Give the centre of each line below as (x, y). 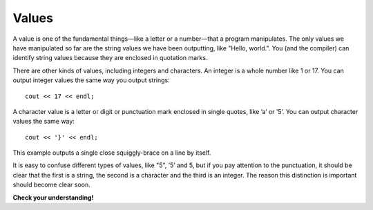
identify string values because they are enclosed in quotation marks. (110, 58)
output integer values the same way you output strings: (92, 80)
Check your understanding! (53, 198)
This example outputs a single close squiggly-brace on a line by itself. (112, 153)
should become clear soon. (51, 185)
